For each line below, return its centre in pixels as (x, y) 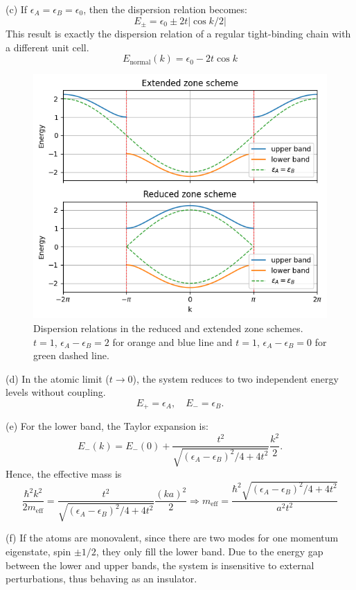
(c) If (17, 9)
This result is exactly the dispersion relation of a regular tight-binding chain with (178, 34)
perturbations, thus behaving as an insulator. (101, 579)
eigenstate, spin (38, 552)
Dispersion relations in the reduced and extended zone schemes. (168, 328)
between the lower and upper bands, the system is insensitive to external (160, 565)
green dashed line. (71, 355)
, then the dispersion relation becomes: (165, 9)
